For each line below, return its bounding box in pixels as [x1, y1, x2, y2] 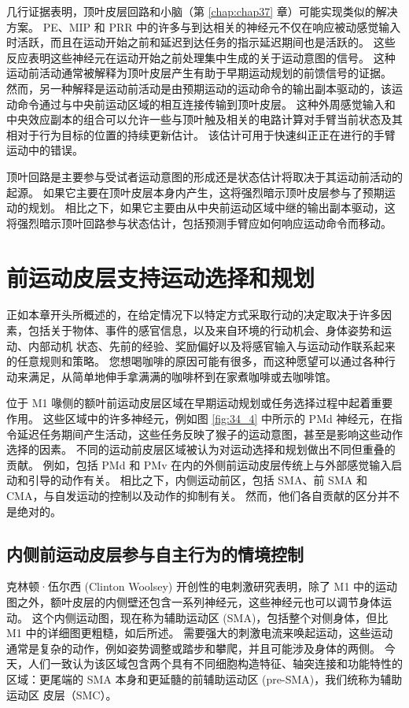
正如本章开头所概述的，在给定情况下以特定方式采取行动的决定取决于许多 [6, 306, 381, 323]
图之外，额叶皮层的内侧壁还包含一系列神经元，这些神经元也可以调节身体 [6, 593, 381, 610]
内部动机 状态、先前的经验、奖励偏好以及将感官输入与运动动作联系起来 [28, 337, 396, 354]
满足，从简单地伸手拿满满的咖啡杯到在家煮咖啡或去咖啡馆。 [28, 368, 337, 384]
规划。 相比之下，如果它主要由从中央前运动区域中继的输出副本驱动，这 [28, 199, 396, 216]
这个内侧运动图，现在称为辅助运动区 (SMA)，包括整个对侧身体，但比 [31, 609, 389, 625]
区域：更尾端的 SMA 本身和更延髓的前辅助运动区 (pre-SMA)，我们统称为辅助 [6, 670, 403, 687]
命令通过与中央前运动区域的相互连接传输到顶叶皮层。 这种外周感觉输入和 [17, 95, 396, 112]
